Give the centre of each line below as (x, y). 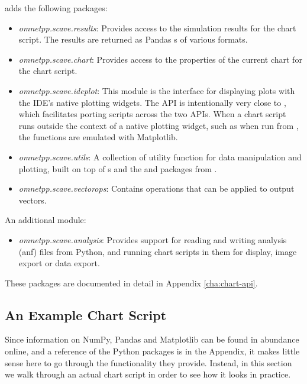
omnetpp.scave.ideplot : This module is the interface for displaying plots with (157, 90)
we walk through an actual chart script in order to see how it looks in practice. (148, 374)
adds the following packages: (56, 8)
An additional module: (46, 220)
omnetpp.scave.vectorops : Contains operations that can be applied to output (156, 188)
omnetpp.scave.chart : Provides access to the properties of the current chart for (160, 59)
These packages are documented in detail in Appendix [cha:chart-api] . (131, 283)
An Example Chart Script (86, 314)
